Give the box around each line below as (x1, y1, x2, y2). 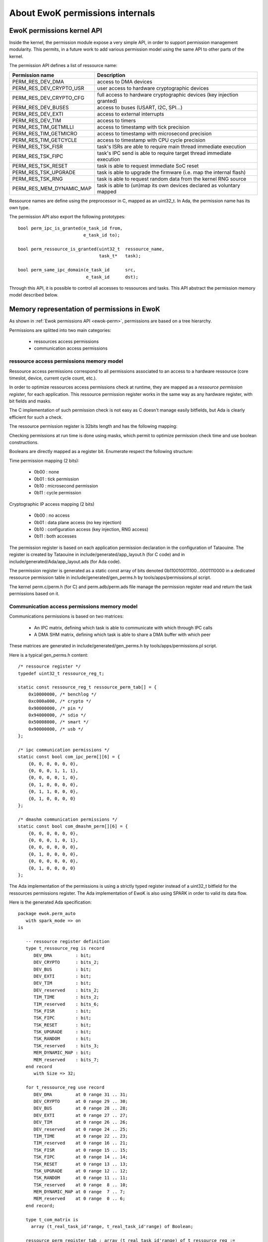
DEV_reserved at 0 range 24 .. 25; (33, 1126, 129, 1132)
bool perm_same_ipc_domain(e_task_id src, (18, 267, 136, 273)
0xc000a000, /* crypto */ (28, 699, 92, 704)
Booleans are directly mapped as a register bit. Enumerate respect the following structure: (9, 449, 194, 455)
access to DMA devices (97, 78, 152, 85)
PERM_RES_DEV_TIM (12, 117, 62, 124)
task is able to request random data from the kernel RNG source (97, 175, 247, 182)
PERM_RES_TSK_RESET (12, 162, 68, 169)
